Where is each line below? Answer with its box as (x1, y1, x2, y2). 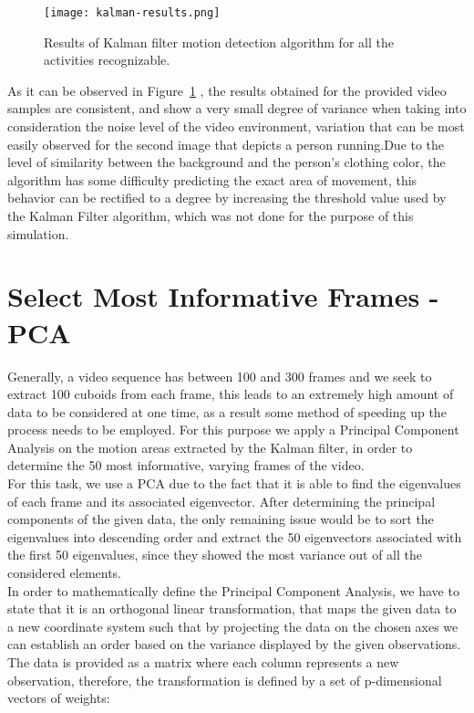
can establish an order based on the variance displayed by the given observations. (7, 634, 461, 654)
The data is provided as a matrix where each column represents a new (7, 653, 399, 671)
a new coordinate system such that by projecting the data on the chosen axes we (7, 616, 459, 635)
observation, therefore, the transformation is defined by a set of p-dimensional (7, 670, 442, 689)
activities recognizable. (44, 50, 170, 69)
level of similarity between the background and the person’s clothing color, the (7, 152, 446, 172)
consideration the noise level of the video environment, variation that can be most (7, 117, 465, 136)
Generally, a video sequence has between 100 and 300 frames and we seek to (7, 366, 432, 385)
